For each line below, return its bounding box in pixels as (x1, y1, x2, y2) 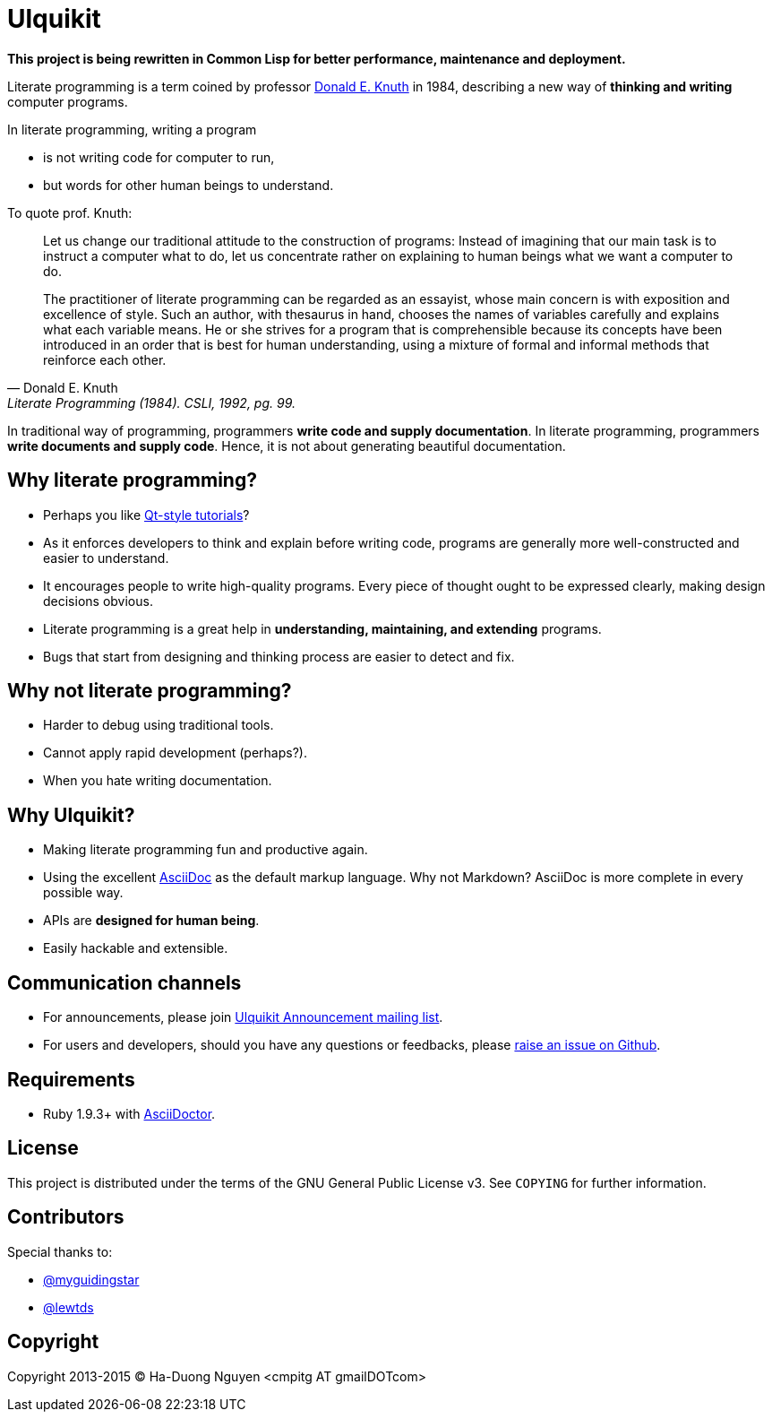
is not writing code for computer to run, (43, 149, 275, 165)
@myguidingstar (43, 1271, 140, 1287)
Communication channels (7, 971, 242, 994)
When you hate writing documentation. (43, 773, 272, 789)
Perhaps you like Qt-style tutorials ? (43, 506, 250, 523)
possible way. (43, 885, 124, 901)
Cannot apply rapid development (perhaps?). (43, 745, 307, 761)
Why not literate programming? (7, 679, 292, 703)
